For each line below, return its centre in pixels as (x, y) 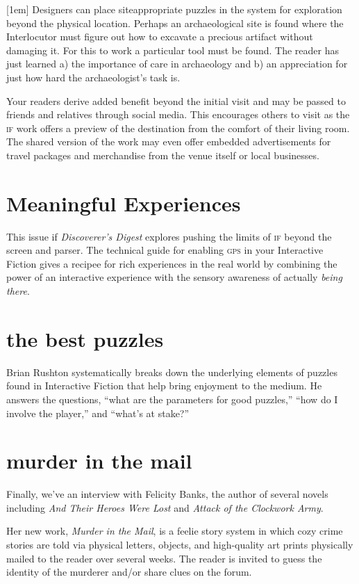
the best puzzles (85, 338)
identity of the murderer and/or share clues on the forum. (129, 572)
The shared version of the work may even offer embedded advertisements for (169, 141)
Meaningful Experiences (124, 203)
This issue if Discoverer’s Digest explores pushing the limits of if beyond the (169, 236)
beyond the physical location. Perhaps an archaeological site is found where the (175, 23)
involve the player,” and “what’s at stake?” (98, 413)
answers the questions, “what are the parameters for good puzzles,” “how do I (172, 399)
